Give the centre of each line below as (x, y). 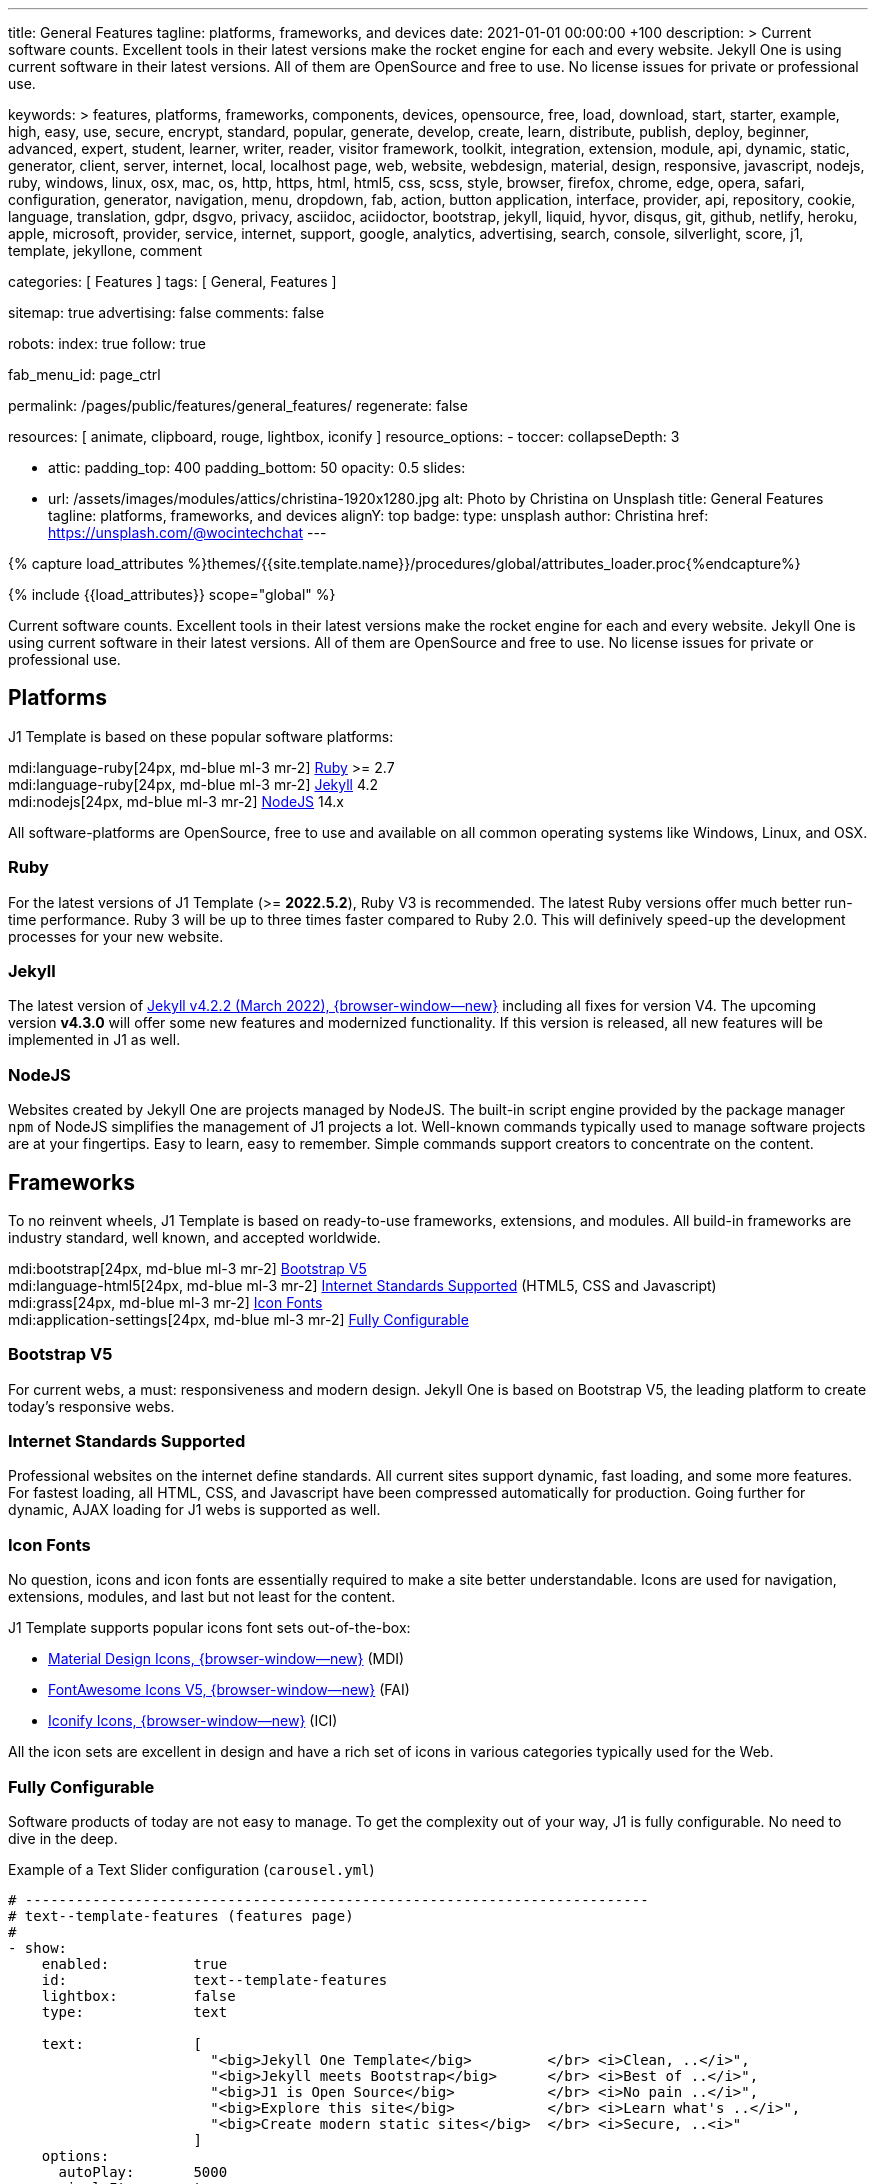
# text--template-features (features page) (181, 1915)
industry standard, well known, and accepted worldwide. (194, 1237)
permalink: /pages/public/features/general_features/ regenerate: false (238, 405)
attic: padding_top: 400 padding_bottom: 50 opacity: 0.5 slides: (257, 467)
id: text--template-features (214, 1979)
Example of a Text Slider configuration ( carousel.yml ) (191, 1869)
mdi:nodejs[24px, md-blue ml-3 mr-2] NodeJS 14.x (176, 801)
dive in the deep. (63, 1838)
